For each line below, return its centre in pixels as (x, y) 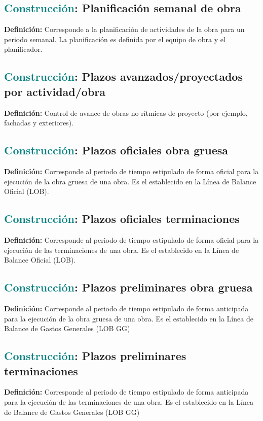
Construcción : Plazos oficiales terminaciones (122, 219)
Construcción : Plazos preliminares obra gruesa (128, 287)
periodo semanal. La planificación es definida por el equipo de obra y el (115, 39)
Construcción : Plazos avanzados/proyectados (123, 76)
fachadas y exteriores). (39, 123)
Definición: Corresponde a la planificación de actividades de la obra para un (124, 29)
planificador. (23, 49)
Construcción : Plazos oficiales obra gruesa (116, 150)
